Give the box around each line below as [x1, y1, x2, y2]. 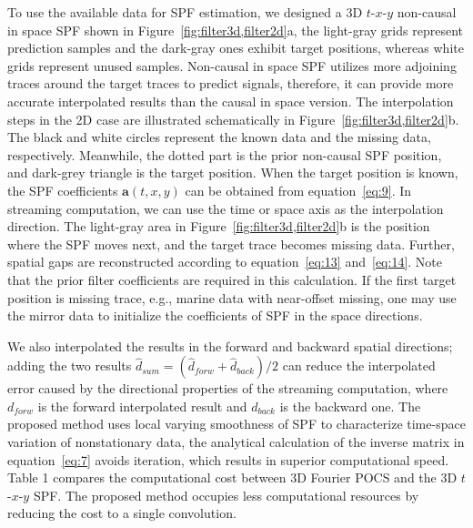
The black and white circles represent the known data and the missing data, [7, 127, 431, 147]
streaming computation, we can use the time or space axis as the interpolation [7, 198, 444, 218]
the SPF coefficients [7, 180, 118, 199]
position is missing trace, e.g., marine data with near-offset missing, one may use [7, 288, 457, 307]
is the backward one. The [279, 396, 421, 415]
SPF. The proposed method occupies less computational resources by [33, 485, 419, 504]
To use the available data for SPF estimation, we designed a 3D [7, 3, 363, 21]
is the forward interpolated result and [37, 396, 247, 415]
